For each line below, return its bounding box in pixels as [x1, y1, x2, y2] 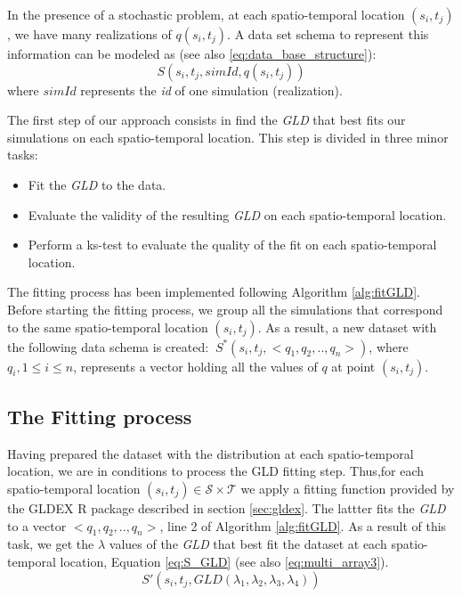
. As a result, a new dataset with [257, 317, 437, 336]
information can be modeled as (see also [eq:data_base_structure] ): [7, 45, 377, 62]
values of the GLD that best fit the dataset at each [109, 535, 387, 553]
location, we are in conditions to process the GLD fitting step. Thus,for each [7, 462, 425, 480]
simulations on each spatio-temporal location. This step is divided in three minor [7, 127, 449, 146]
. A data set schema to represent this [227, 25, 429, 43]
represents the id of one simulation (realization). [80, 80, 343, 99]
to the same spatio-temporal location [7, 317, 208, 336]
